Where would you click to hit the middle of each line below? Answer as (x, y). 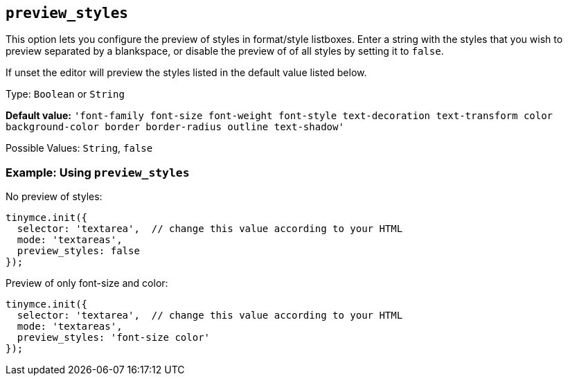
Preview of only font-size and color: (87, 283)
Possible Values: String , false (79, 148)
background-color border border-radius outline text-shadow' (175, 127)
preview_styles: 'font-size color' (114, 338)
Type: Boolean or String (65, 94)
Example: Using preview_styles (98, 172)
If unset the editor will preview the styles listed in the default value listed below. (186, 73)
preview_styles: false (78, 251)
